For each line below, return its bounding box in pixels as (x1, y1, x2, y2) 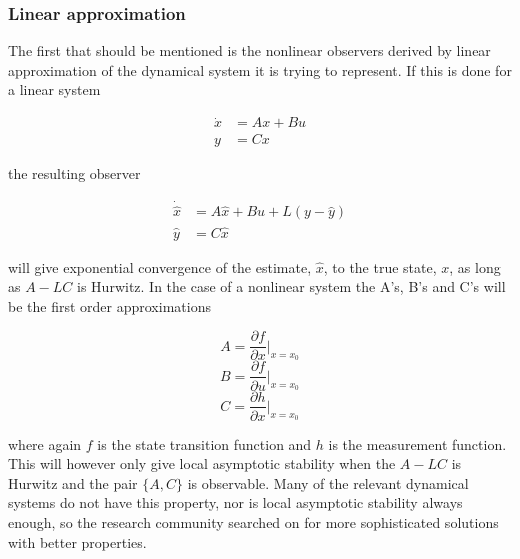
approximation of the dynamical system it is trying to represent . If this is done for (8, 59, 512, 80)
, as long (449, 256, 501, 277)
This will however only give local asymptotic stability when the (8, 453, 396, 474)
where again (8, 433, 82, 454)
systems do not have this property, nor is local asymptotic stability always (8, 492, 463, 513)
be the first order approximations (8, 295, 211, 316)
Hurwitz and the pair (8, 472, 138, 493)
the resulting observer (8, 163, 141, 184)
